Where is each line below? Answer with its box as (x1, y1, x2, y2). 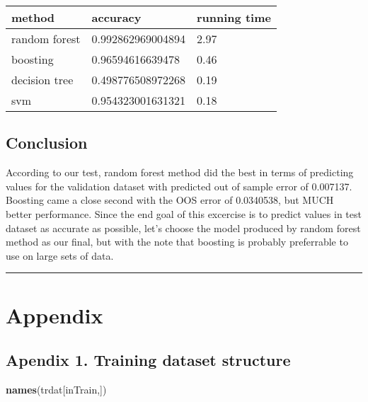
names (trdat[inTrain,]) (6, 381, 107, 396)
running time (196, 9, 271, 25)
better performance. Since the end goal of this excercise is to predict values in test (6, 206, 362, 221)
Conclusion (6, 132, 88, 154)
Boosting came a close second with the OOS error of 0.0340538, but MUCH (6, 193, 334, 207)
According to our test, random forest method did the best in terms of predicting (6, 165, 354, 180)
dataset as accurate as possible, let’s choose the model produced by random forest (6, 220, 361, 235)
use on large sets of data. (6, 248, 114, 263)
